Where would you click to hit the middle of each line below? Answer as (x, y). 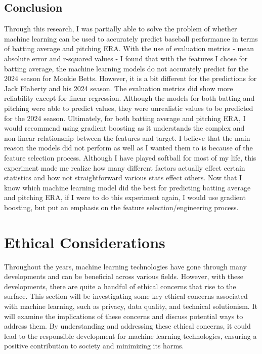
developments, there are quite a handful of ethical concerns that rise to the (120, 286)
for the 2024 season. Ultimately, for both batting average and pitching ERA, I (125, 118)
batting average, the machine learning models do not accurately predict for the (126, 68)
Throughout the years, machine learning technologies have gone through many (125, 266)
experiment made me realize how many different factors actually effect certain (125, 167)
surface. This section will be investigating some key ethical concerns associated (126, 296)
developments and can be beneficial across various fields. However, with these (124, 276)
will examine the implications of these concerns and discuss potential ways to (124, 316)
